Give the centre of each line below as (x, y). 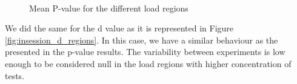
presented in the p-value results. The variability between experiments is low (145, 52)
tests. (15, 75)
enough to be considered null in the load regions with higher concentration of (148, 63)
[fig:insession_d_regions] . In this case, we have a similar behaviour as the (142, 40)
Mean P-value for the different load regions (109, 8)
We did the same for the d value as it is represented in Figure (119, 28)
